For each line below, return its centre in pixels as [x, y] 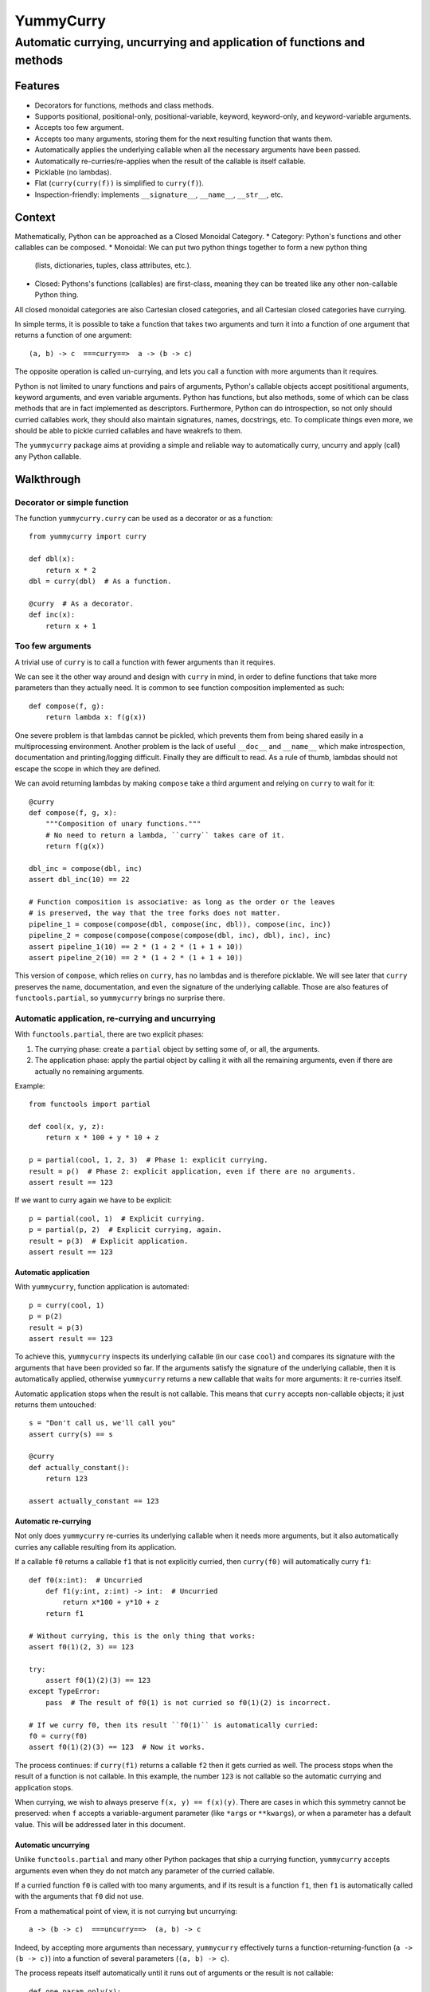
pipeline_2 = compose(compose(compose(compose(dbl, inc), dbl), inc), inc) [180, 935]
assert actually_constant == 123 [94, 1501]
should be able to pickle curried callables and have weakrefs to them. [129, 431]
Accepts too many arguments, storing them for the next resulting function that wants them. [184, 139]
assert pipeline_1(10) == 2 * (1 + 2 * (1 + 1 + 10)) [136, 947]
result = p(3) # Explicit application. [109, 1241]
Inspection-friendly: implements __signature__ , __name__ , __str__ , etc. [159, 194]
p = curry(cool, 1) [67, 1305]
